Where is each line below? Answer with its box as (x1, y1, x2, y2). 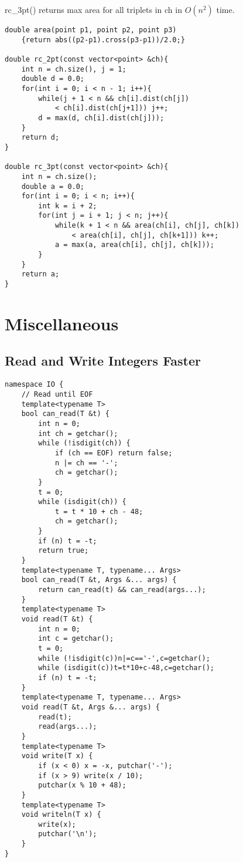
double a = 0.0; (21, 182, 85, 191)
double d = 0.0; (21, 75, 85, 83)
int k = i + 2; (38, 201, 97, 210)
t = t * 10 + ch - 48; (54, 507, 143, 516)
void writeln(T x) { (21, 810, 101, 819)
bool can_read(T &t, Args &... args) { (21, 576, 177, 584)
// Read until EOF (21, 390, 93, 398)
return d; (21, 133, 60, 142)
